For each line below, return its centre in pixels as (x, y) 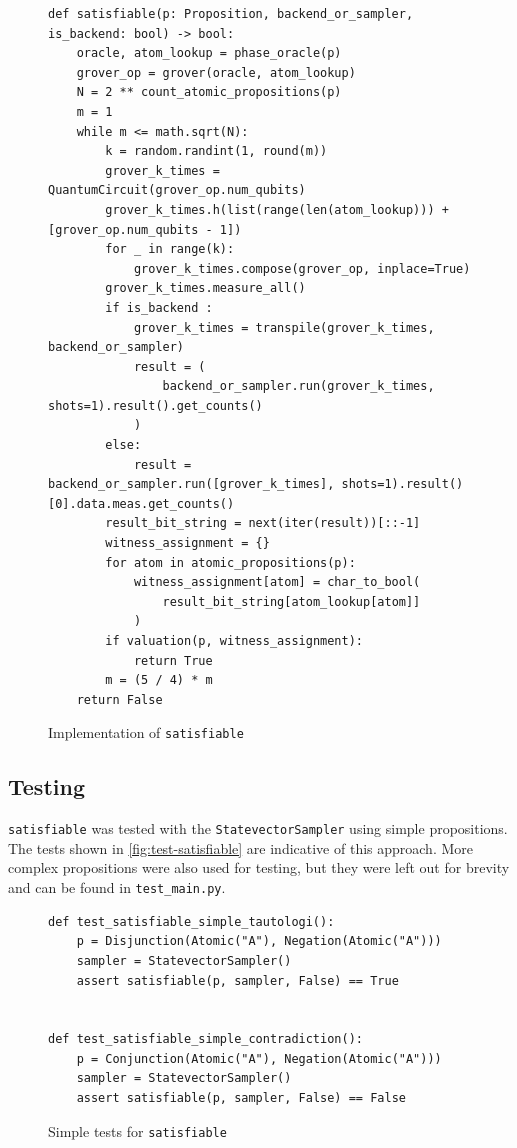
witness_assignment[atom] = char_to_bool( (277, 582)
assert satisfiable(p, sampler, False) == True (237, 980)
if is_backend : (159, 307)
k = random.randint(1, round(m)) (216, 151)
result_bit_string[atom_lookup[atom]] (291, 601)
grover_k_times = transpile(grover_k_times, (284, 327)
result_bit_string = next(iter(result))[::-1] (263, 523)
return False (119, 699)
